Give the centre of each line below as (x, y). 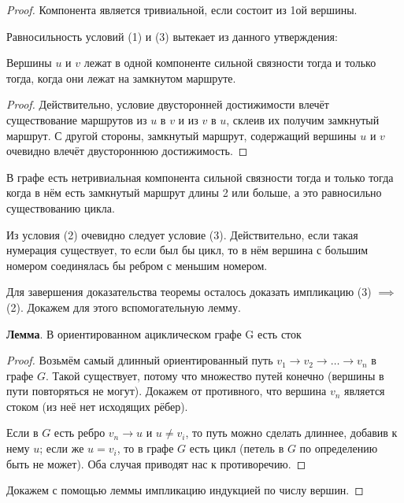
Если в (22, 433)
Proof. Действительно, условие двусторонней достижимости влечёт (168, 104)
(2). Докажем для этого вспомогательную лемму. (124, 307)
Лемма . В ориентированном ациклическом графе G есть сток (154, 333)
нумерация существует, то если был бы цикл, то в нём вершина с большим (187, 250)
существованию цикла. (61, 207)
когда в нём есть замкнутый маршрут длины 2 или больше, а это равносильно (194, 192)
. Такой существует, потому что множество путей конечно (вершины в (215, 375)
